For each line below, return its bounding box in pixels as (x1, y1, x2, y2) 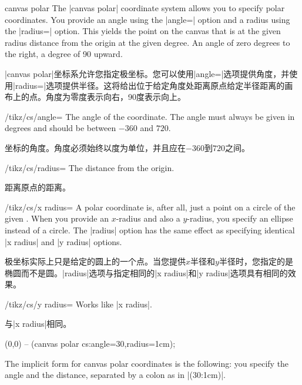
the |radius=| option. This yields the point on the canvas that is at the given (5, 25, 281, 37)
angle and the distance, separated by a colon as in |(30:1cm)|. (5, 369, 226, 381)
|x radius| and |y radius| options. (5, 235, 122, 247)
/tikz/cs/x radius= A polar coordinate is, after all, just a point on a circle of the (5, 200, 296, 213)
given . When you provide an (5, 212, 109, 225)
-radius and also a (116, 212, 180, 225)
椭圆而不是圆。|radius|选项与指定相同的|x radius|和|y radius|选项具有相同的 (5, 266, 288, 279)
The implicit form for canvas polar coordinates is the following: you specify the (5, 357, 289, 369)
